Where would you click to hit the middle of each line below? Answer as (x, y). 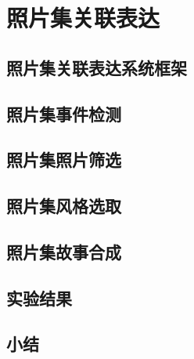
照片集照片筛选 (64, 160)
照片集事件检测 (64, 113)
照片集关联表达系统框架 (97, 67)
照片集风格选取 (64, 206)
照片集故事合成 (64, 251)
